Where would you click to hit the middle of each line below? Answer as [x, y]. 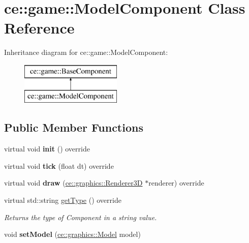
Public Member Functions [74, 127]
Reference [39, 28]
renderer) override [176, 183]
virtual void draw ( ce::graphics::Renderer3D [73, 183]
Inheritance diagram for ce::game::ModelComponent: [86, 52]
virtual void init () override [47, 149]
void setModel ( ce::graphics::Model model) [72, 234]
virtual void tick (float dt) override [59, 165]
